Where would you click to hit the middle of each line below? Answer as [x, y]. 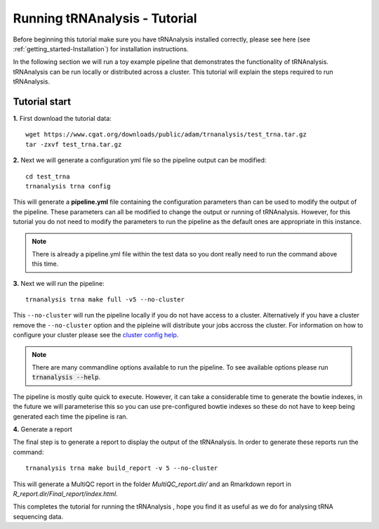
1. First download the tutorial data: [62, 119]
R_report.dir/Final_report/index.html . [66, 494]
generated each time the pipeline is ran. [71, 416]
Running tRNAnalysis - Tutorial [105, 18]
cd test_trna [48, 176]
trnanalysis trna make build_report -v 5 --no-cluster [122, 468]
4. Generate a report [43, 429]
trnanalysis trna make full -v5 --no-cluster [105, 300]
